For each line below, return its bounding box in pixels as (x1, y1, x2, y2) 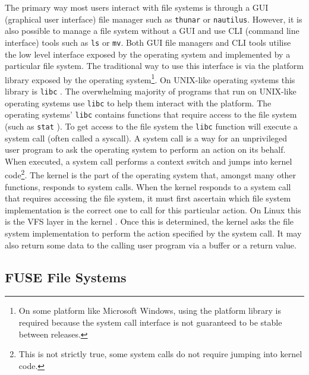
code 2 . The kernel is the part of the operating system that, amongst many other (5, 167, 297, 181)
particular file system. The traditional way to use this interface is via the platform (5, 59, 304, 72)
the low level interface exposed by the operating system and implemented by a (5, 48, 291, 60)
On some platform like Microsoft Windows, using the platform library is (18, 304, 282, 317)
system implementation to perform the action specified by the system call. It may (5, 226, 302, 239)
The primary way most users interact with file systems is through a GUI (5, 1, 269, 13)
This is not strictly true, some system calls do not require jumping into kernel (18, 348, 302, 360)
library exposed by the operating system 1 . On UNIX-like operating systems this (5, 71, 295, 86)
